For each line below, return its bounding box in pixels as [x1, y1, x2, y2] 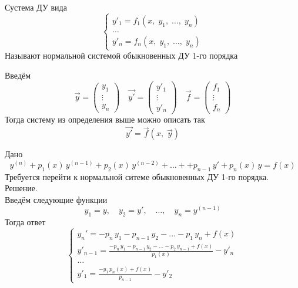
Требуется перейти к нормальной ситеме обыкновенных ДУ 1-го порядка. [5, 170, 269, 182]
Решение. [5, 182, 38, 194]
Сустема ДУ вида [5, 1, 67, 13]
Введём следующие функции [5, 193, 108, 205]
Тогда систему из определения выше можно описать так [5, 113, 205, 126]
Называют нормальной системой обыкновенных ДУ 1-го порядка [5, 49, 238, 62]
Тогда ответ [5, 216, 46, 228]
